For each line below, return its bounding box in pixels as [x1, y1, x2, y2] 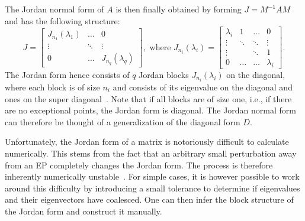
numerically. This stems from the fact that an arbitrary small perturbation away [5, 147, 297, 159]
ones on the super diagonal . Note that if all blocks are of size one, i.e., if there [5, 92, 292, 105]
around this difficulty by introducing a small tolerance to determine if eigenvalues [5, 181, 300, 194]
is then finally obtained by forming [115, 3, 242, 15]
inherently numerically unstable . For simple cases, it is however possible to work [5, 170, 300, 183]
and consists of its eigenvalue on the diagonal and [113, 81, 293, 93]
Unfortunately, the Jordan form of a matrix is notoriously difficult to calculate [5, 135, 289, 148]
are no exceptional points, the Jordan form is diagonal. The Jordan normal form [5, 104, 296, 116]
